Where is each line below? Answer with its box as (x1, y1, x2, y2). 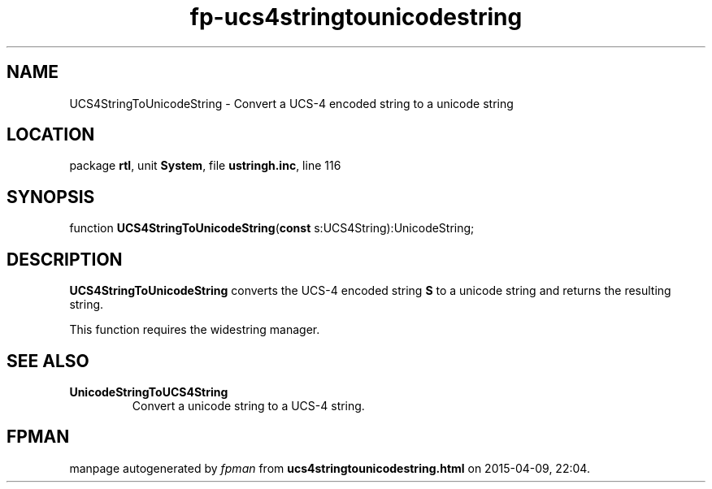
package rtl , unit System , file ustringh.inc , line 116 (69, 158, 341, 173)
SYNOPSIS (7, 186, 95, 207)
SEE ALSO (7, 350, 89, 371)
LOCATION (7, 124, 95, 145)
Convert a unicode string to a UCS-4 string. (132, 398, 365, 413)
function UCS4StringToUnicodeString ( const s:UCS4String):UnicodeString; (69, 221, 475, 236)
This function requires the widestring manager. (69, 322, 320, 337)
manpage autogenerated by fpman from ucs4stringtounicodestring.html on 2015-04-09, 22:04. (69, 461, 590, 475)
